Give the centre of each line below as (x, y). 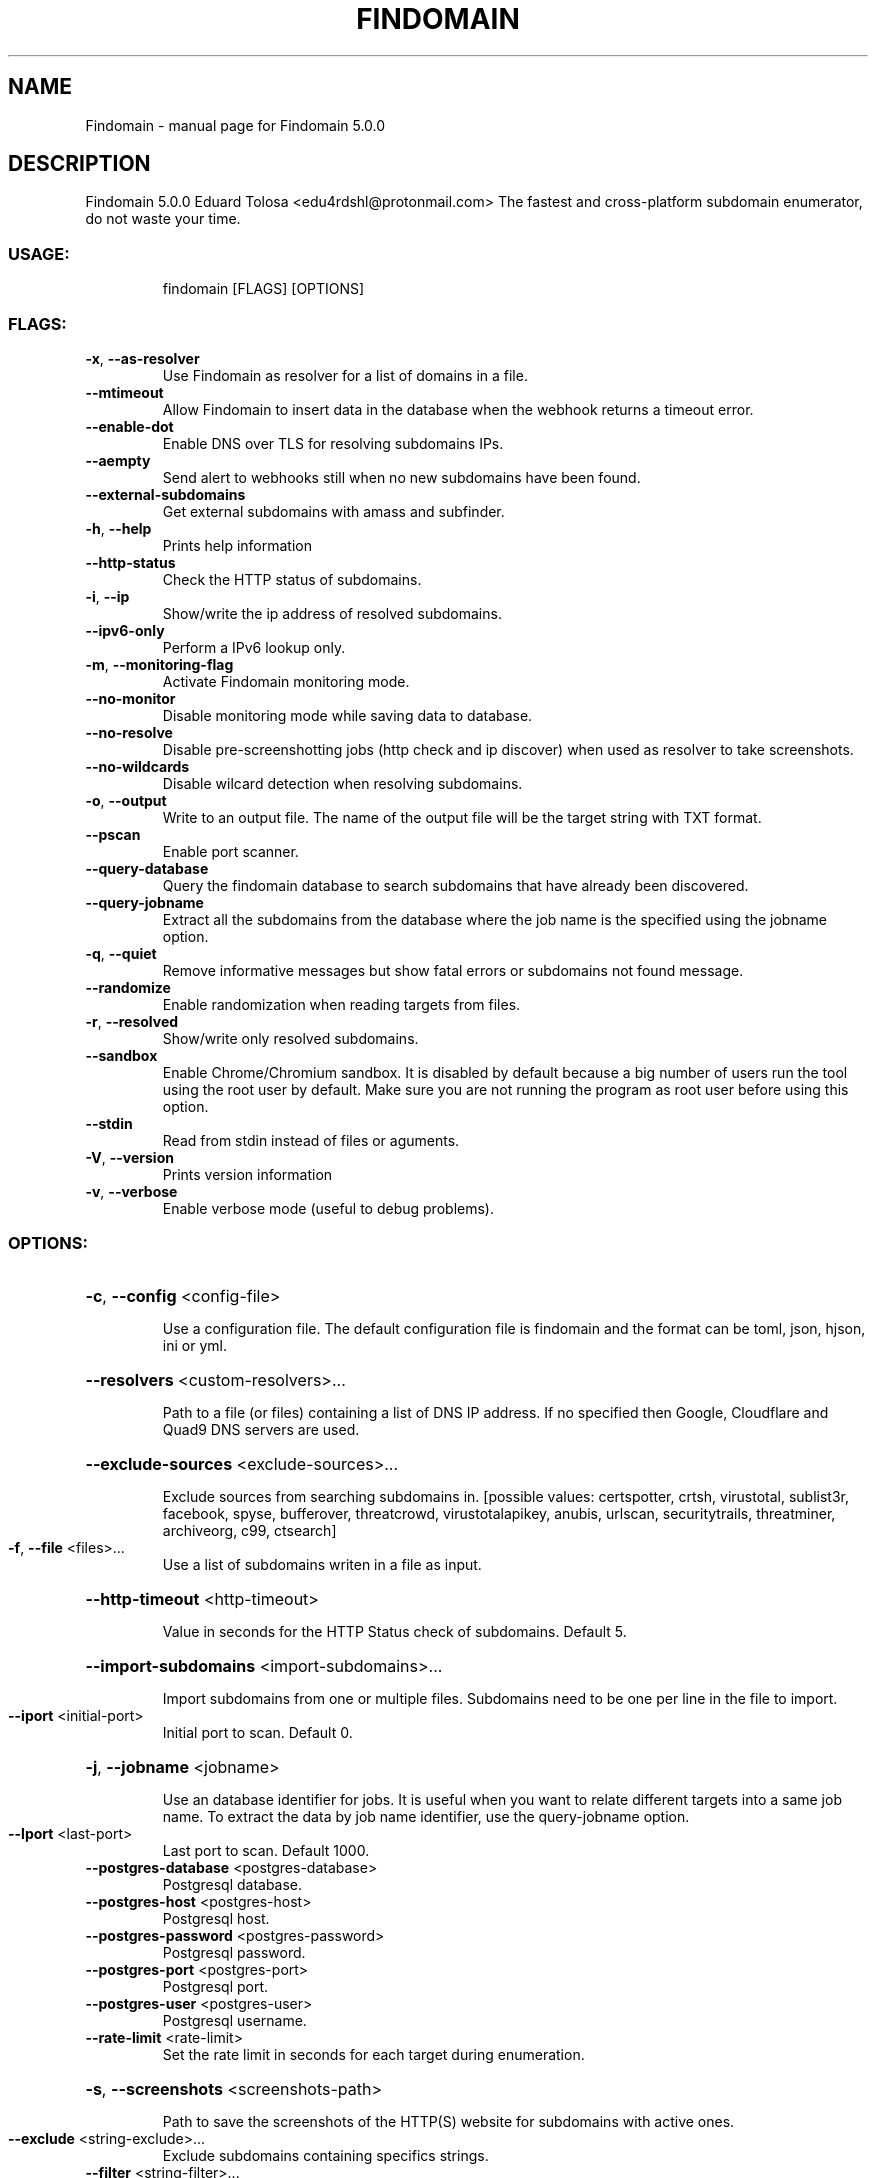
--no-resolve (129, 732)
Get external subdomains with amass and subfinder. (333, 511)
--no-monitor (130, 698)
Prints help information (237, 545)
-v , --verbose (131, 1191)
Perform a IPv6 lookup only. (254, 647)
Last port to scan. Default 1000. (266, 1850)
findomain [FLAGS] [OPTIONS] (263, 289)
